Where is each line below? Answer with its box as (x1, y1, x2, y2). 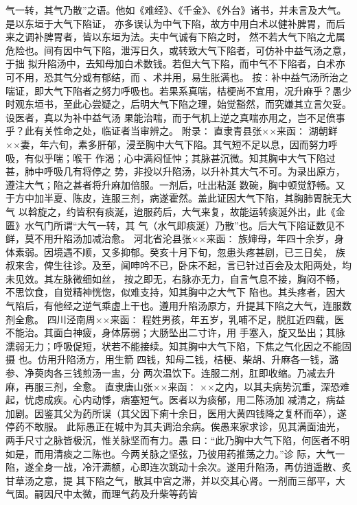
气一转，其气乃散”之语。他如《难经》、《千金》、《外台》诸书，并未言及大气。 (5, 3, 347, 16)
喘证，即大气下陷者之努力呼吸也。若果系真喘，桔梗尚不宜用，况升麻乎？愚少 (5, 83, 352, 97)
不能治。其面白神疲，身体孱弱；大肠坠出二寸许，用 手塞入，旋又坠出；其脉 (5, 325, 345, 340)
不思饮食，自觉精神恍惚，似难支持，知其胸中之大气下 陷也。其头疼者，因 (5, 285, 336, 299)
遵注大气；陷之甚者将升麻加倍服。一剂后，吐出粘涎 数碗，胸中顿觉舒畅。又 (5, 177, 345, 191)
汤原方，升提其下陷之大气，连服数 (197, 298, 352, 313)
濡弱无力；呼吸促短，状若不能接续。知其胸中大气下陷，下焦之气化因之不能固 (5, 338, 352, 353)
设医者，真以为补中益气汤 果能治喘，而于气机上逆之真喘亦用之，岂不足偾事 (5, 110, 345, 124)
